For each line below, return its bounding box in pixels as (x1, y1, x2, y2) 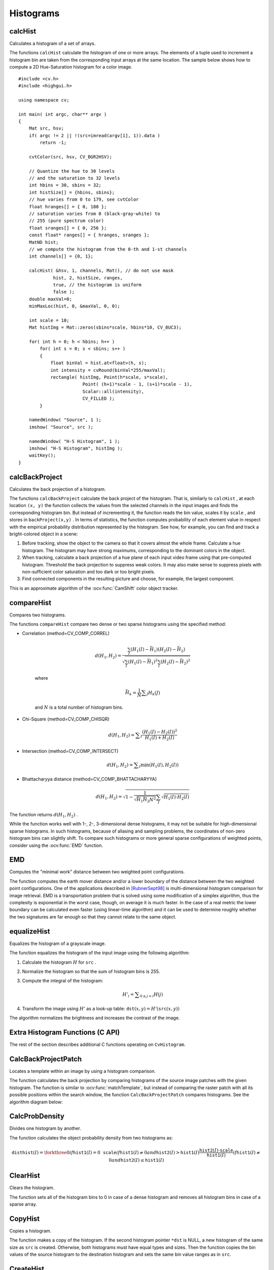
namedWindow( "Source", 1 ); (28, 417, 101, 423)
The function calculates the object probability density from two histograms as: (9, 1134, 173, 1140)
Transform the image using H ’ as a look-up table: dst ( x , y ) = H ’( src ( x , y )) (22, 1005, 180, 1011)
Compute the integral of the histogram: (22, 978, 104, 984)
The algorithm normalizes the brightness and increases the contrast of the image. (9, 1015, 180, 1021)
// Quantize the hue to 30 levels (28, 168, 115, 174)
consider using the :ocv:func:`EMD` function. (9, 842, 104, 848)
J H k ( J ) (146, 690, 160, 696)
